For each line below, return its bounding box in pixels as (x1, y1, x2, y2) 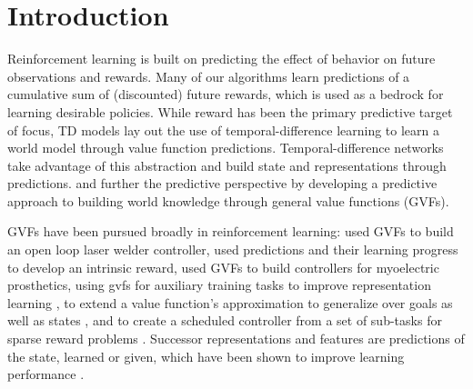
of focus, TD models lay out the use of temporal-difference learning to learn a (7, 120, 440, 139)
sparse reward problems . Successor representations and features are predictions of (7, 329, 465, 348)
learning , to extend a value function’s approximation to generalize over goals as (7, 293, 453, 312)
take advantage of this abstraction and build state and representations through (7, 155, 447, 175)
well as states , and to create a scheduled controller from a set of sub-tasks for (7, 311, 442, 330)
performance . (7, 364, 85, 384)
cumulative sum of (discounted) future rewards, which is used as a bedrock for (7, 85, 444, 104)
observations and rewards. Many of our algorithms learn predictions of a (7, 66, 410, 85)
